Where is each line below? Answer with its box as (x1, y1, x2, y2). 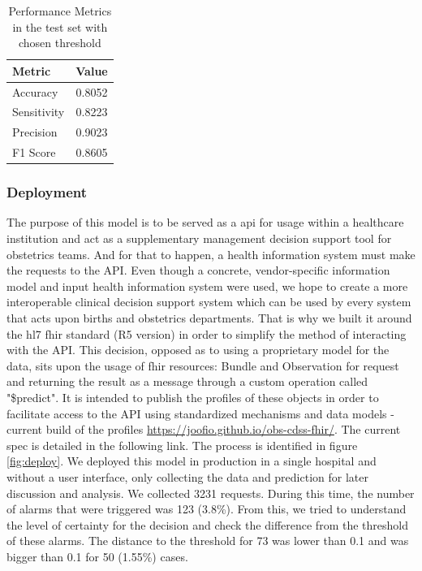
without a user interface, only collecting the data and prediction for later (6, 468, 368, 485)
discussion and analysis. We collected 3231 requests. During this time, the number (6, 484, 415, 501)
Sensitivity (12, 103, 65, 120)
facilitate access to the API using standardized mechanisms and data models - (6, 404, 394, 422)
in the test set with (12, 18, 108, 35)
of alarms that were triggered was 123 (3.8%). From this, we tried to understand (6, 500, 407, 517)
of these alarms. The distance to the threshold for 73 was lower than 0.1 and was (6, 532, 409, 549)
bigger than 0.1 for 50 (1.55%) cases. (6, 547, 188, 565)
